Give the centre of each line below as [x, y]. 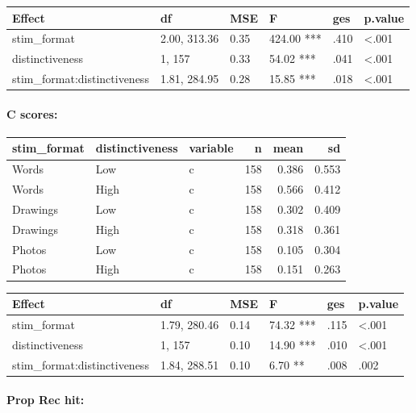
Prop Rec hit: [46, 400]
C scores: [32, 113]
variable [211, 148]
